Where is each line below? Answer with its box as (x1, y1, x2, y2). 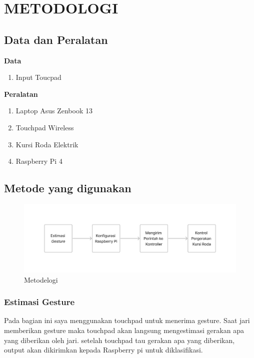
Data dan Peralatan (4, 31, 108, 47)
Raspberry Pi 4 (15, 156, 62, 166)
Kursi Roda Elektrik (15, 139, 78, 149)
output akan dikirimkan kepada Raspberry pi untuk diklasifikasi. (4, 345, 203, 355)
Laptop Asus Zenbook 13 (15, 105, 92, 116)
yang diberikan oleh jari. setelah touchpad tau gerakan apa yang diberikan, (4, 335, 235, 345)
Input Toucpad (15, 72, 61, 82)
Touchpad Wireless (15, 122, 74, 132)
